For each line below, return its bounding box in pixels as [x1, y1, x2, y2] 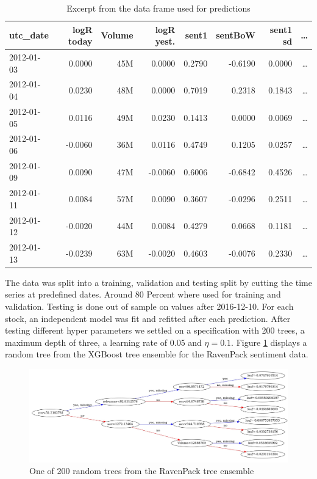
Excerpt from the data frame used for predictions [66, 2, 251, 14]
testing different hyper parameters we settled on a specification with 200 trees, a [5, 324, 305, 337]
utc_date [9, 29, 49, 42]
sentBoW [216, 29, 255, 42]
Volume [101, 29, 134, 42]
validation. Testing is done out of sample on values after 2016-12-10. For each [5, 299, 294, 312]
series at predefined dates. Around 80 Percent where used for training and [5, 288, 281, 301]
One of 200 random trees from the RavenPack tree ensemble [29, 464, 254, 477]
